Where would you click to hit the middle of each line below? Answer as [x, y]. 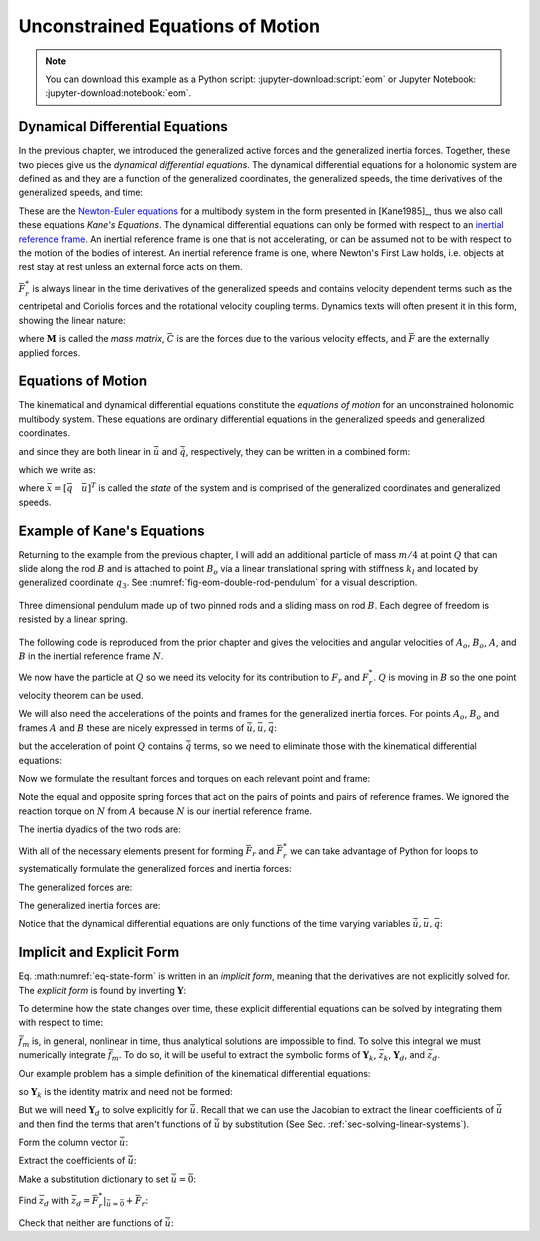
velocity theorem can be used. [81, 695]
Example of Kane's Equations [111, 530]
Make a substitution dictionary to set [93, 1179]
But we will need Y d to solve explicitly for [103, 1111]
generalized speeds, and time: [81, 192]
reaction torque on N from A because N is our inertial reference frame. [165, 811]
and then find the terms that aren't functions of [115, 1124]
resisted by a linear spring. [73, 619]
